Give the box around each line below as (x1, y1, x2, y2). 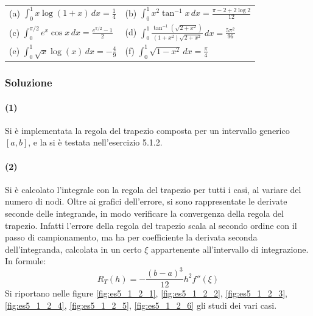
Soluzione (5, 75, 52, 90)
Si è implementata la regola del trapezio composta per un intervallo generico (5, 124, 290, 136)
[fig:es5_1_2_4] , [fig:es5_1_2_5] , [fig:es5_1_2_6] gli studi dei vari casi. (5, 299, 277, 312)
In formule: (5, 255, 46, 267)
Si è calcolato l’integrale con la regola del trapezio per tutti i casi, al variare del (5, 183, 301, 195)
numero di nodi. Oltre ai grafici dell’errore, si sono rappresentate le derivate (5, 195, 287, 208)
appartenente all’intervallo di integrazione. (150, 242, 309, 255)
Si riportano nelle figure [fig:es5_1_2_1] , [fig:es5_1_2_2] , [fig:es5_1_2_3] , (5, 287, 288, 300)
